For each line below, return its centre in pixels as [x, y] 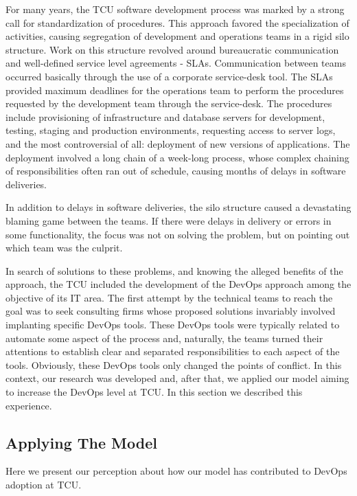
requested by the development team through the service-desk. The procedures [169, 103]
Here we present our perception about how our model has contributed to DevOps [176, 471]
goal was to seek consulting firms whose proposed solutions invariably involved [171, 311]
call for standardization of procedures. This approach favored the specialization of [177, 22]
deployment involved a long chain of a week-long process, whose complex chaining [177, 157]
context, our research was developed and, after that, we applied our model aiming [177, 378]
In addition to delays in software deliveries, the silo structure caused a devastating [178, 207]
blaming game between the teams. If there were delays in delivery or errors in [169, 220]
